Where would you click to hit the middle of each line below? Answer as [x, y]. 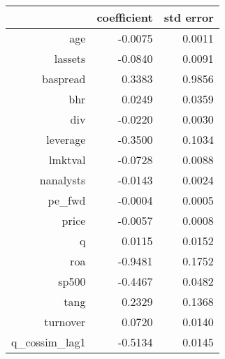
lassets [70, 58]
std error [189, 17]
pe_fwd [67, 200]
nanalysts [63, 180]
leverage [66, 139]
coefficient [125, 17]
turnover [65, 322]
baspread [64, 79]
